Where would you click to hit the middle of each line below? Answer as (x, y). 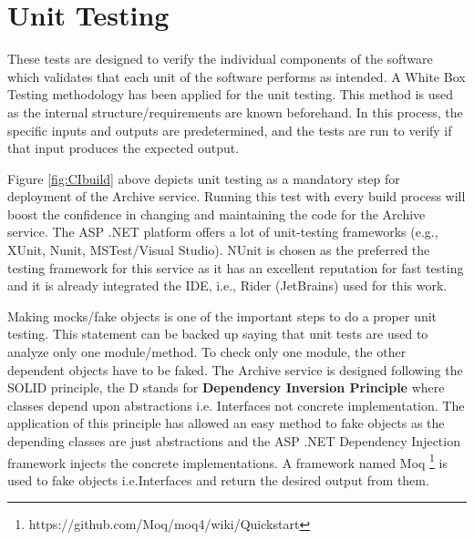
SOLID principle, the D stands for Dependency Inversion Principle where (226, 387)
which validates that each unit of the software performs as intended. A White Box (237, 76)
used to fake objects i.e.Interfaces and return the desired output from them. (218, 479)
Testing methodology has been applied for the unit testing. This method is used (230, 94)
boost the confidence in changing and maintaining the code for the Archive (216, 214)
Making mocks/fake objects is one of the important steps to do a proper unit (222, 316)
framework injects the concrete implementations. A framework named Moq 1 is (228, 461)
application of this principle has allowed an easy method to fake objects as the (226, 423)
